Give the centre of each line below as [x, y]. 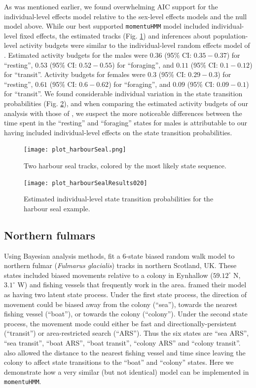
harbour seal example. [57, 208]
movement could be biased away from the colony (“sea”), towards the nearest [121, 304]
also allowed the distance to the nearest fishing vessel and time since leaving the [125, 352]
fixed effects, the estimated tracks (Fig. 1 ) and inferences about [115, 35]
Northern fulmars [50, 235]
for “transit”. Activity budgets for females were [75, 74]
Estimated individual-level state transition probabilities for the [119, 199]
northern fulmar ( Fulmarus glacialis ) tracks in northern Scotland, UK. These [120, 265]
